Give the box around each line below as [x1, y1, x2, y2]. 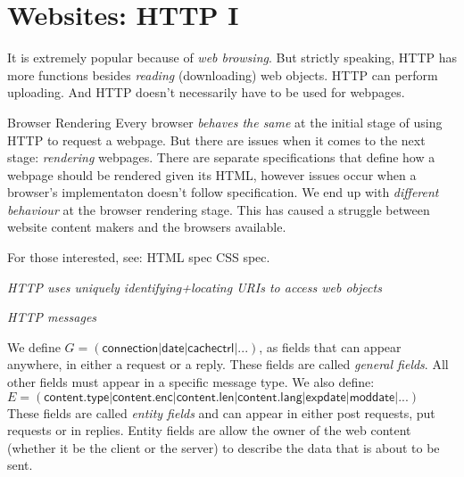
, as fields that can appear [259, 337, 402, 356]
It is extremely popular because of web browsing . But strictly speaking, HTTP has [7, 48, 458, 67]
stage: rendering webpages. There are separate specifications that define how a [7, 148, 435, 167]
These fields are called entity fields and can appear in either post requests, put [7, 403, 435, 422]
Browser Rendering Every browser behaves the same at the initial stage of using [7, 112, 443, 131]
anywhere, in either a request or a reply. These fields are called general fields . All [7, 355, 449, 374]
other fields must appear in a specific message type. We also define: [7, 373, 375, 391]
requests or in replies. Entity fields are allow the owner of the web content [7, 421, 411, 440]
